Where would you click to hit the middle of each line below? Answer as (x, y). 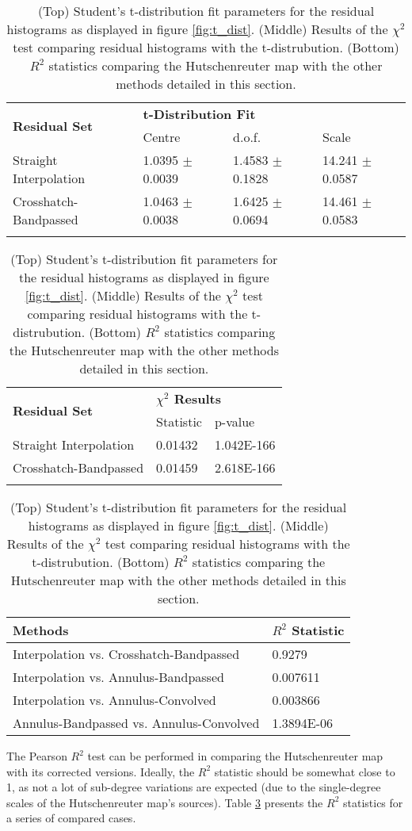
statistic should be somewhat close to (305, 771)
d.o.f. (247, 137)
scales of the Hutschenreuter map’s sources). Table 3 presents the (165, 802)
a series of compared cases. (71, 818)
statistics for (373, 802)
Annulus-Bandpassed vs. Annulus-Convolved (136, 723)
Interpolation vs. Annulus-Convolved (114, 700)
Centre (162, 137)
